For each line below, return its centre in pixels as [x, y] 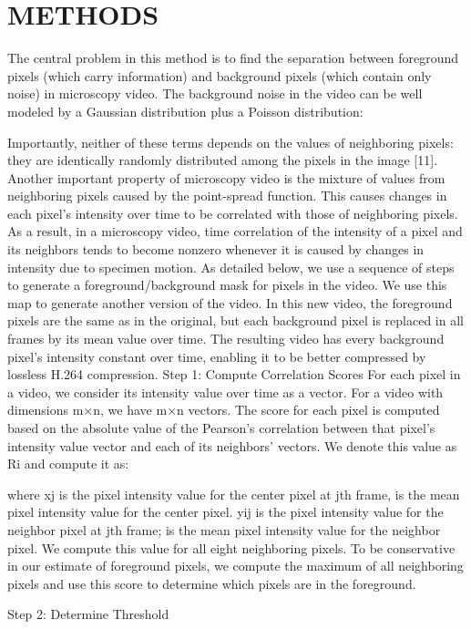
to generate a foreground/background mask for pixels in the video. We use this [227, 285]
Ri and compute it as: [68, 464]
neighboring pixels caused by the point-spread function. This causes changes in [227, 196]
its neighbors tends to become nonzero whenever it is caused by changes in [216, 249]
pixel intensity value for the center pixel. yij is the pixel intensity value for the [225, 512]
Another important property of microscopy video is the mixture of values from [226, 177]
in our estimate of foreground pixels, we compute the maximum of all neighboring [235, 566]
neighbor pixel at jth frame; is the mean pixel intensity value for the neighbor [224, 529]
